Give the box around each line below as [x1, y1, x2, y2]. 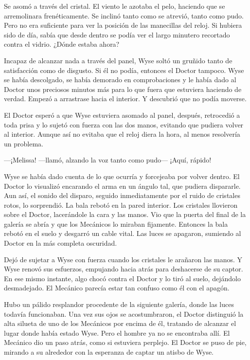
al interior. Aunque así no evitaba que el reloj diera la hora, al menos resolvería [4, 129, 240, 139]
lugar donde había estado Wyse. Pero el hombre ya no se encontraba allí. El [4, 327, 230, 338]
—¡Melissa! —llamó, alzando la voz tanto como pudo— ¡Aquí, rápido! [4, 155, 212, 165]
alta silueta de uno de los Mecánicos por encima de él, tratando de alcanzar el [4, 318, 236, 328]
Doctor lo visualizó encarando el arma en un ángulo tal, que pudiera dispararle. [4, 180, 241, 191]
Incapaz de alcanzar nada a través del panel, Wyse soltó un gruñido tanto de [4, 55, 232, 65]
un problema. [4, 138, 43, 148]
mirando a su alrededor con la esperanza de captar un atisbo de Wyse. [4, 347, 214, 357]
